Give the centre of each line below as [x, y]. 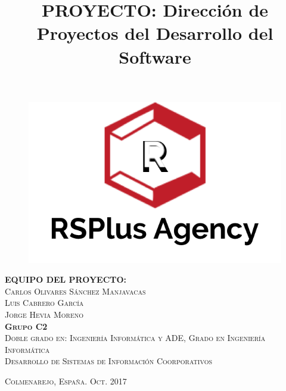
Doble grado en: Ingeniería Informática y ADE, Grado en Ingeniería [135, 338]
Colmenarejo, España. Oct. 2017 [66, 381]
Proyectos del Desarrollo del [155, 33]
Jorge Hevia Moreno [44, 315]
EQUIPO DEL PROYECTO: [66, 279]
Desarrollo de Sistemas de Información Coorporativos [108, 361]
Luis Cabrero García [44, 303]
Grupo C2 [26, 326]
